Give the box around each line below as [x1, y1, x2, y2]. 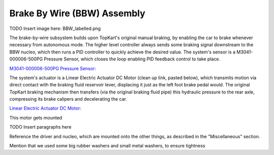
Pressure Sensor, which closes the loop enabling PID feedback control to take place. [44, 56, 220, 62]
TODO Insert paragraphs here [9, 124, 72, 130]
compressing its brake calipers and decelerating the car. [9, 96, 127, 102]
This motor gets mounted [9, 114, 62, 120]
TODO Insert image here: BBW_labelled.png [9, 25, 101, 32]
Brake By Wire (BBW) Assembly [9, 8, 146, 19]
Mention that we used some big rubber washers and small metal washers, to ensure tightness [9, 143, 205, 149]
